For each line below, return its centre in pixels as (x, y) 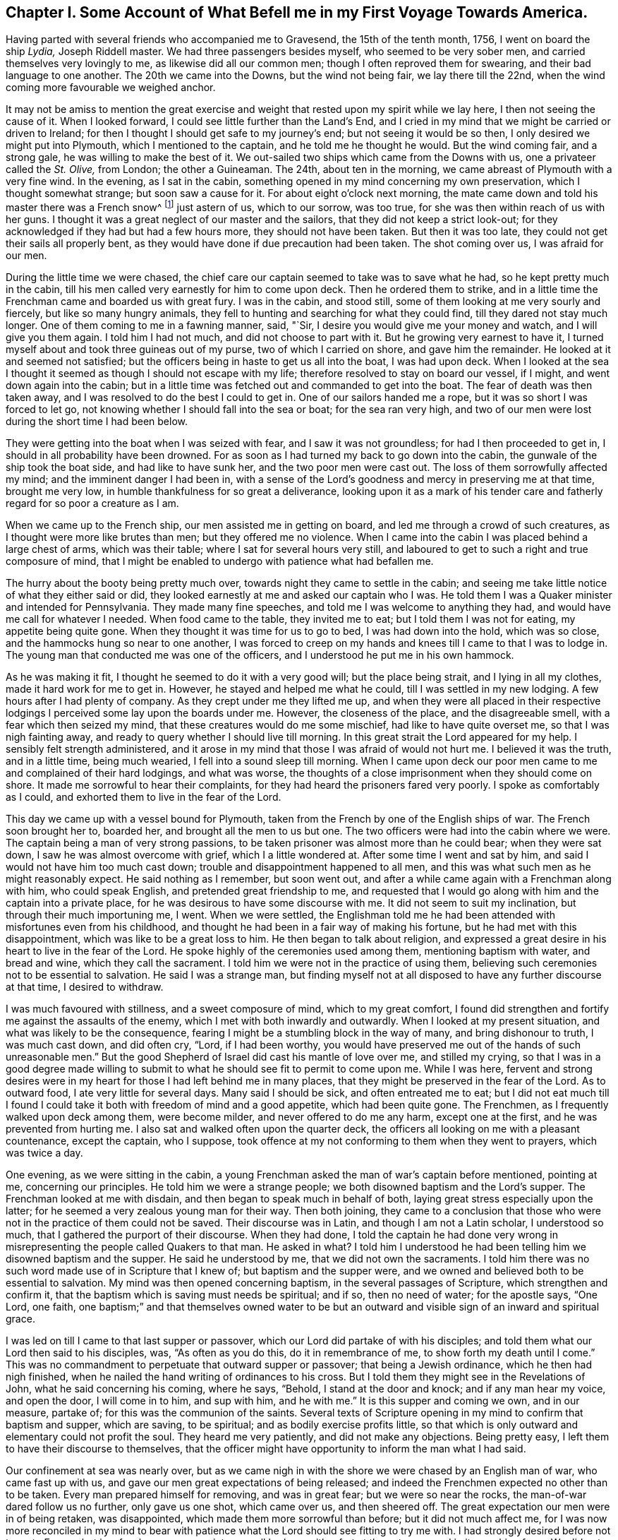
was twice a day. (44, 1153)
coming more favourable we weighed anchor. (111, 88)
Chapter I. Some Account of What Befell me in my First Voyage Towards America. (297, 12)
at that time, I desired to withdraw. (85, 987)
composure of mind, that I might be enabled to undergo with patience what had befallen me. (220, 561)
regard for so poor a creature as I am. (92, 503)
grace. (20, 1319)
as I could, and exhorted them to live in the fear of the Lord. (144, 797)
